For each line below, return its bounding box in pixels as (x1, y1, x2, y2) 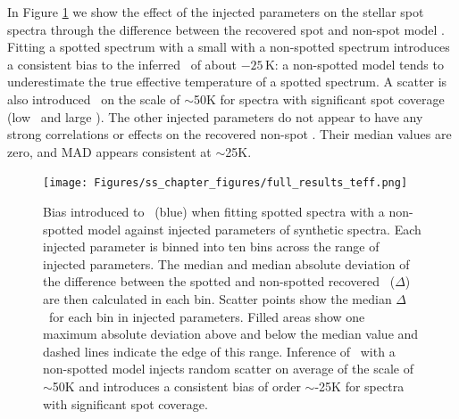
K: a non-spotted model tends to (264, 54, 444, 73)
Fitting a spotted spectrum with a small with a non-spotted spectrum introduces (7, 37, 450, 56)
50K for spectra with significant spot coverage (193, 89, 445, 108)
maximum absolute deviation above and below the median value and (43, 325, 419, 343)
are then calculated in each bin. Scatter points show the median (43, 289, 392, 308)
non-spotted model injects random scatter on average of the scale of (43, 359, 413, 378)
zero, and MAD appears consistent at (7, 142, 212, 160)
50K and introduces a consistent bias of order (52, 376, 301, 395)
